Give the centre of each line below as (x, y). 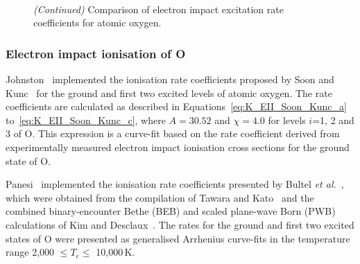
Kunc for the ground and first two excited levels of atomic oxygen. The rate (169, 93)
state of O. (28, 160)
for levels (287, 120)
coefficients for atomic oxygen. (97, 23)
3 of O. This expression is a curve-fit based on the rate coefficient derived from (173, 133)
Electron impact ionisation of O (96, 53)
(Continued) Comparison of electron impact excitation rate (158, 9)
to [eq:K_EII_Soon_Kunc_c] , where (86, 120)
